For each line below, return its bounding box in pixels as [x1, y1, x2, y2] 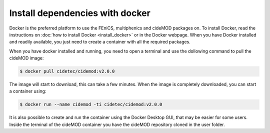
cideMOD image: [9, 55, 44, 61]
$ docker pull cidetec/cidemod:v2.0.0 [19, 68, 115, 74]
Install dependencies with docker [9, 7, 151, 18]
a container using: [9, 88, 46, 94]
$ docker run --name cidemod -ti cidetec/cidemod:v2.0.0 [19, 101, 162, 107]
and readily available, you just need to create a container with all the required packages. [9, 39, 191, 45]
